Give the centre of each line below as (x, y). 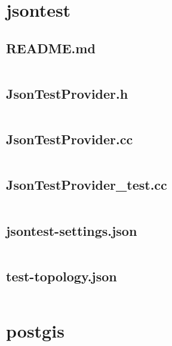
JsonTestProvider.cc (70, 139)
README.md (51, 48)
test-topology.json (62, 276)
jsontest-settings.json (72, 230)
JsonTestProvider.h (67, 93)
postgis (35, 330)
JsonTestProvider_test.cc (87, 185)
